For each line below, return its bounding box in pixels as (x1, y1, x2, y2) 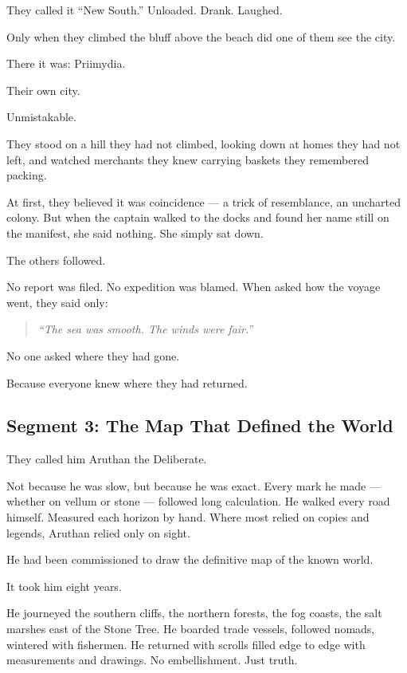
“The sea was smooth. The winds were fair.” (37, 321, 253, 337)
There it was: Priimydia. (6, 55, 126, 72)
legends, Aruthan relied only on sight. (6, 524, 190, 541)
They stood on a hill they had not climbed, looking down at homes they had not (6, 135, 401, 152)
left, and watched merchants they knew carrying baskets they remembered (6, 151, 369, 167)
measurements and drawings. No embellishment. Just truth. (6, 651, 298, 668)
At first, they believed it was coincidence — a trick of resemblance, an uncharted (6, 193, 401, 210)
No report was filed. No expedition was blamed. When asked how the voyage (6, 278, 381, 295)
